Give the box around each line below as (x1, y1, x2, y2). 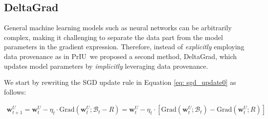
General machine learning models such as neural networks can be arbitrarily (4, 22, 232, 33)
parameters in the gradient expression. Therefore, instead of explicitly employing (4, 41, 245, 52)
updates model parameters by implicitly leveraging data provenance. (4, 60, 208, 71)
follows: (4, 86, 26, 97)
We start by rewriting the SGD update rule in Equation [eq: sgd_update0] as (4, 77, 236, 87)
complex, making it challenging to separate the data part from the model (4, 32, 223, 42)
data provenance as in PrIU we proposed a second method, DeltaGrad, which (4, 51, 237, 61)
